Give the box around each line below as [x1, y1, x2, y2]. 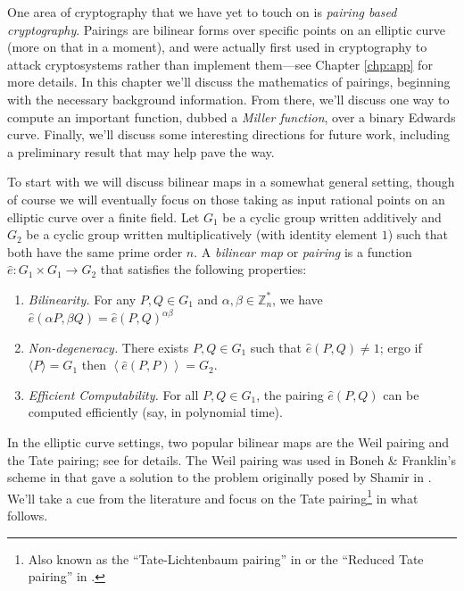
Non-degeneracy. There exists [28, 337, 189, 356]
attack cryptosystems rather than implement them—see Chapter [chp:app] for [7, 54, 433, 73]
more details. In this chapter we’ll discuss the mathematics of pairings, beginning [7, 72, 451, 91]
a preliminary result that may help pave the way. [7, 142, 275, 161]
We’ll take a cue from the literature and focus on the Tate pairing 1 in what [7, 486, 418, 507]
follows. [7, 506, 48, 524]
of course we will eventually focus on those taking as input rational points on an [7, 189, 445, 208]
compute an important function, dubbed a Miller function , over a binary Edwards [7, 107, 456, 126]
